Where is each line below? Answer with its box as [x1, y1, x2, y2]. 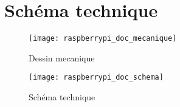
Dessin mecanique [29, 51, 95, 64]
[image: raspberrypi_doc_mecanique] [29, 34, 177, 43]
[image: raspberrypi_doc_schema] [29, 73, 164, 82]
